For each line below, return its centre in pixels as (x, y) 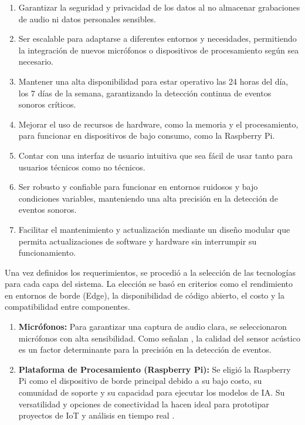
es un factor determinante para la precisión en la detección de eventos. (145, 349)
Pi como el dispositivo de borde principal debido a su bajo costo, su (140, 381)
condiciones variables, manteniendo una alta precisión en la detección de (148, 198)
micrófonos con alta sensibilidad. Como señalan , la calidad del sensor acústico (159, 338)
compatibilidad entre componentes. (67, 307)
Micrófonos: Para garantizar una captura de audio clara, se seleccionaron (152, 327)
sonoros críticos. (47, 104)
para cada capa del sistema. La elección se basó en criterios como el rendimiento (149, 284)
